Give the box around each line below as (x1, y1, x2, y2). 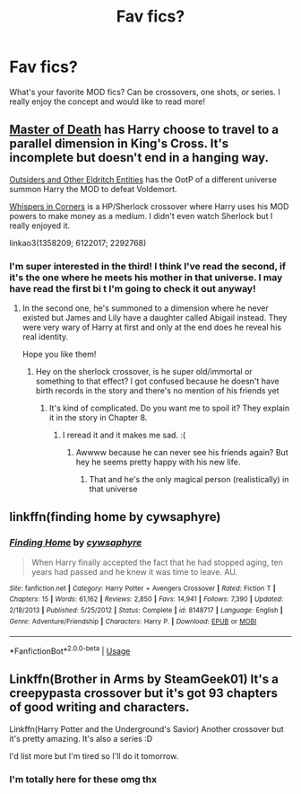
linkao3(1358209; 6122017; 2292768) (9, 237, 147, 248)
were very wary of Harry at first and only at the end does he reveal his (21, 322, 282, 333)
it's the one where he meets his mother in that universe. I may (9, 271, 283, 284)
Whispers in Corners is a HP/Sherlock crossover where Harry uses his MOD (9, 200, 289, 212)
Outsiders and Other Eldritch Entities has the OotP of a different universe (9, 173, 278, 185)
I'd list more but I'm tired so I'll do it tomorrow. (9, 750, 179, 761)
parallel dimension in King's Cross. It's (9, 137, 229, 152)
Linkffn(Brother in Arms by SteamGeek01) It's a (9, 672, 279, 687)
